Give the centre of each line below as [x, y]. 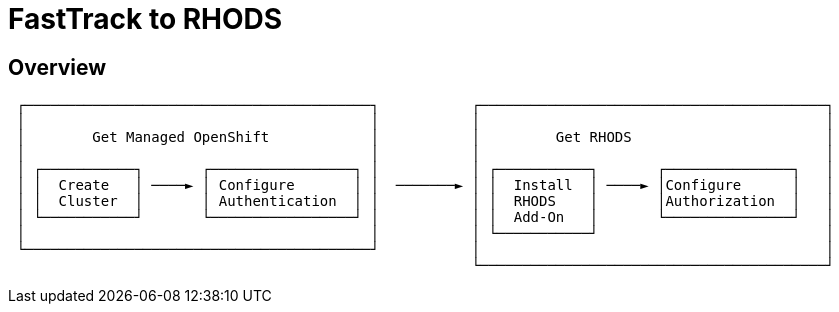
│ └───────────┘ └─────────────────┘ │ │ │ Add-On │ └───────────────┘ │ [425, 217]
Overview [57, 67]
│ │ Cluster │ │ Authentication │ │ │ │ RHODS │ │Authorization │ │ [425, 201]
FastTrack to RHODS [145, 19]
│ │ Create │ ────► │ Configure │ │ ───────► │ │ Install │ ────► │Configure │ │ [425, 185]
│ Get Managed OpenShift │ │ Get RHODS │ [425, 137]
